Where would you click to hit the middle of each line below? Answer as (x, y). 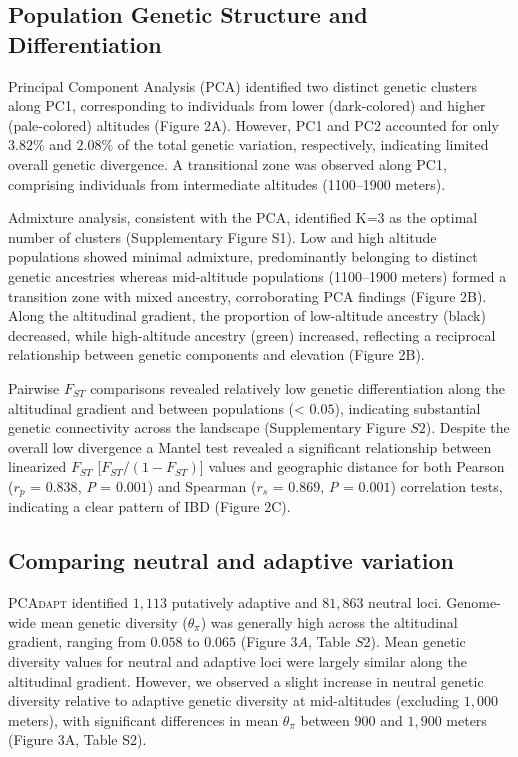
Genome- (473, 602)
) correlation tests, (446, 485)
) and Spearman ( (202, 485)
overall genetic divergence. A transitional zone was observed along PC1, (227, 163)
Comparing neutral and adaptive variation (231, 560)
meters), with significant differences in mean (143, 719)
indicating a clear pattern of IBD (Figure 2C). (149, 506)
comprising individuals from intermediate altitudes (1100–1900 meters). (227, 183)
